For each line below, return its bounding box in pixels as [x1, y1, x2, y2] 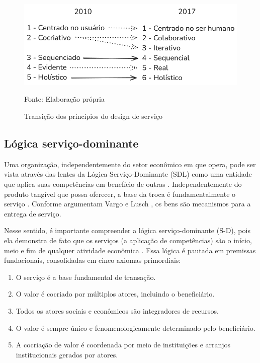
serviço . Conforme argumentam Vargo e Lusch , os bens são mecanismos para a [4, 198, 251, 209]
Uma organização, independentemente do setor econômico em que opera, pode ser [4, 159, 256, 169]
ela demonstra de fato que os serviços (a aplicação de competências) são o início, [4, 235, 252, 246]
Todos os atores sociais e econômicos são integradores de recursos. [16, 305, 219, 316]
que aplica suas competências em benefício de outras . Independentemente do [4, 179, 242, 189]
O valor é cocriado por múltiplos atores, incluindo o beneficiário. [16, 288, 215, 299]
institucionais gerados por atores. [16, 349, 118, 359]
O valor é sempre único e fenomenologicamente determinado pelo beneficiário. [16, 322, 255, 333]
